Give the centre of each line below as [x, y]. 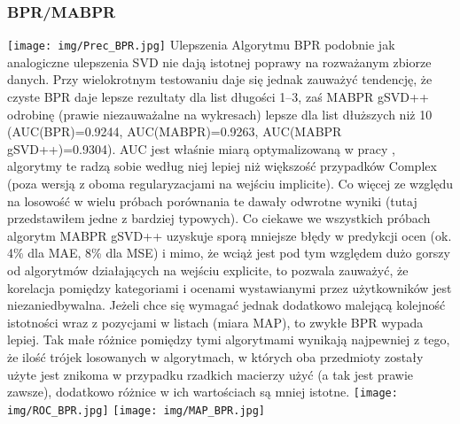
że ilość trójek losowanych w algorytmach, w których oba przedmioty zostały [215, 356]
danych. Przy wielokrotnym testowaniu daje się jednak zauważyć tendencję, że [220, 79]
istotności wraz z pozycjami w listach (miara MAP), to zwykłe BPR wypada [215, 322]
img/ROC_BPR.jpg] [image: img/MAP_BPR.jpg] [136, 410]
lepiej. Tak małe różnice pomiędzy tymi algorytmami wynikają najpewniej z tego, [229, 339]
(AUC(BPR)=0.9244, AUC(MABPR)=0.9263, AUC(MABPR [175, 131]
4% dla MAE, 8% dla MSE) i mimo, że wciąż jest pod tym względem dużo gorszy [229, 253]
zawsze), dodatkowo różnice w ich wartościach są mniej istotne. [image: [203, 392]
